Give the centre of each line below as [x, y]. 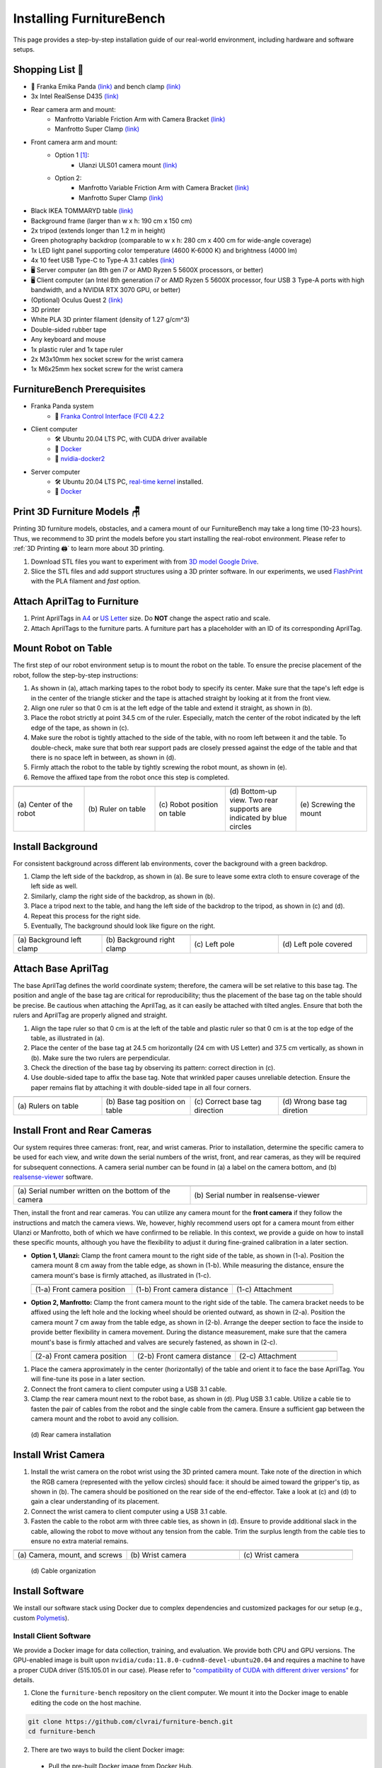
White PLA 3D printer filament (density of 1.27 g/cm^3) [110, 320]
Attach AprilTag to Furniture [76, 601]
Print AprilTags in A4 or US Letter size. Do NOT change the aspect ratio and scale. [151, 618]
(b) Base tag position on [146, 1102]
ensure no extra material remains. [80, 1541]
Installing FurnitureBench [89, 18]
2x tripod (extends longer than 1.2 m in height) [98, 231]
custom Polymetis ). [41, 1618]
